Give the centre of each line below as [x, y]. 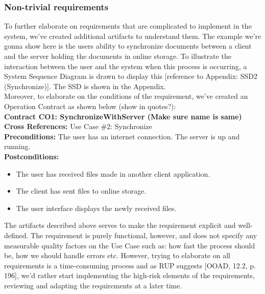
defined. [16, 235]
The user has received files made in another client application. [113, 173]
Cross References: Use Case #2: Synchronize [78, 126]
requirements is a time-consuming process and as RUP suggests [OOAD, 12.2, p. [130, 265]
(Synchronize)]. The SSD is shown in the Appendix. [85, 86]
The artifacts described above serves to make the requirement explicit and [120, 225]
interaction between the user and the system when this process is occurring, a [126, 66]
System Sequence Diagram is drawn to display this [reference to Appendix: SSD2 [131, 76]
